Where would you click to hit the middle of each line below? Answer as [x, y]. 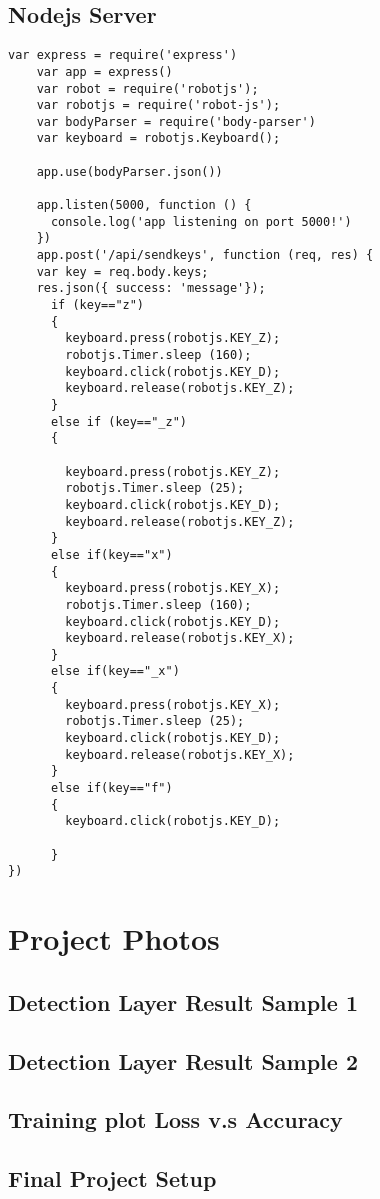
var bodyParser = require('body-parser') [176, 121]
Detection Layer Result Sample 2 [183, 1060]
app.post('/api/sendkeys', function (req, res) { [205, 255]
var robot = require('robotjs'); [147, 88]
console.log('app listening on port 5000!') [201, 221]
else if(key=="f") [111, 788]
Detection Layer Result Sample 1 [183, 1001]
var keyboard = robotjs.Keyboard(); [158, 138]
